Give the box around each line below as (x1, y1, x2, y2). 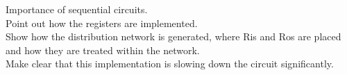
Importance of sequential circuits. (6, 2, 148, 16)
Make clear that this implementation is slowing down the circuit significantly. (6, 56, 334, 71)
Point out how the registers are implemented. (6, 15, 198, 30)
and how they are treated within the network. (6, 42, 200, 57)
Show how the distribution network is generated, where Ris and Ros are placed (6, 29, 341, 44)
